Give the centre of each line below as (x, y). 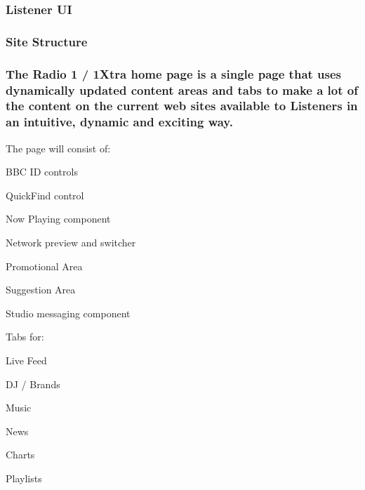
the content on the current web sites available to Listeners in (182, 106)
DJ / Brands (33, 384)
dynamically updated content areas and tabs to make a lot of (182, 90)
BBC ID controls (42, 172)
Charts (20, 455)
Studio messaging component (68, 313)
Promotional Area (44, 266)
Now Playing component (58, 219)
